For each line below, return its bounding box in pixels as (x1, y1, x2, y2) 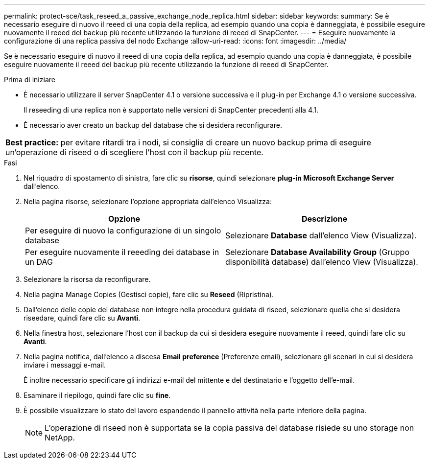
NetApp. (45, 433, 75, 442)
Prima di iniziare (4, 75, 55, 84)
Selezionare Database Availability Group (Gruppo (225, 247, 409, 257)
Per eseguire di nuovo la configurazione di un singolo (25, 226, 221, 235)
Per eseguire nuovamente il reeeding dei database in (25, 247, 219, 257)
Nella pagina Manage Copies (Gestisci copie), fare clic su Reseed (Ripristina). (24, 290, 274, 299)
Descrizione (301, 214, 348, 224)
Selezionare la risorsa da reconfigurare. (24, 275, 151, 283)
